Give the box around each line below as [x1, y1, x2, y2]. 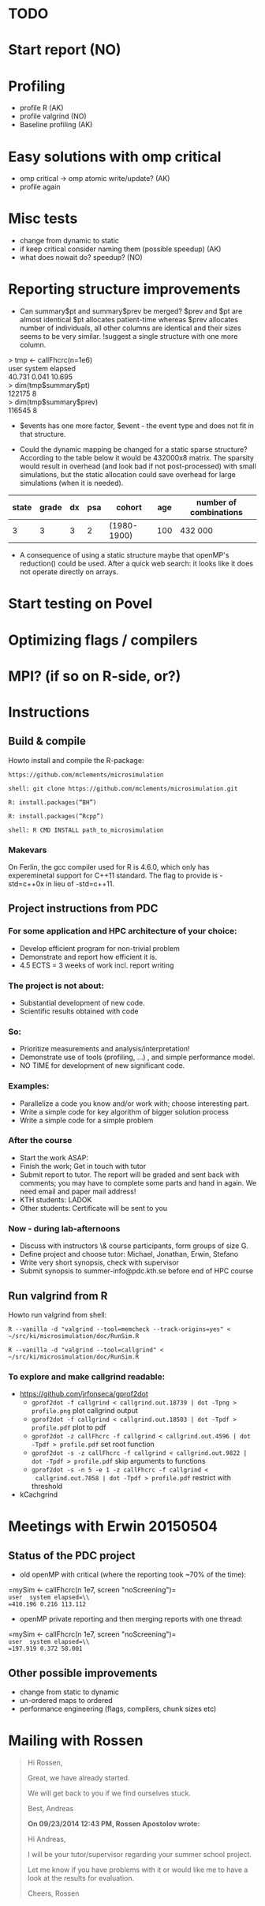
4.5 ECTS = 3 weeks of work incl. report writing [19, 961, 174, 970]
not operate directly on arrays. [19, 567, 118, 577]
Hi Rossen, [27, 1758, 63, 1768]
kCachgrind [19, 1490, 58, 1499]
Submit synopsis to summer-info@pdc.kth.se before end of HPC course [19, 1266, 254, 1276]
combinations [190, 507, 243, 518]
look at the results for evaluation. [27, 1874, 135, 1883]
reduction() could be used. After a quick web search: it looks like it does [19, 558, 254, 569]
